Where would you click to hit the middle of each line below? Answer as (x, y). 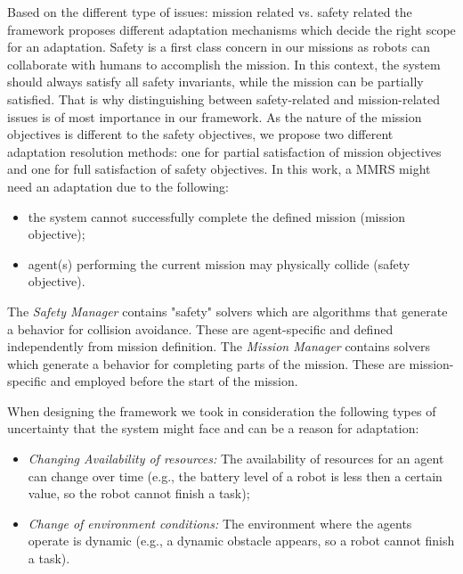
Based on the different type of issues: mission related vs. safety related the (210, 12)
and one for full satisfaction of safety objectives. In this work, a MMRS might (219, 169)
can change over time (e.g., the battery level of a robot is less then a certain (235, 476)
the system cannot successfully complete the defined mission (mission (217, 216)
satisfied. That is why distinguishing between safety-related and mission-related (224, 98)
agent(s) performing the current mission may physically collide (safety (219, 263)
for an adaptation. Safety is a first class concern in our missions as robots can (219, 47)
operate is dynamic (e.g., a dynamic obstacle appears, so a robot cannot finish (241, 541)
